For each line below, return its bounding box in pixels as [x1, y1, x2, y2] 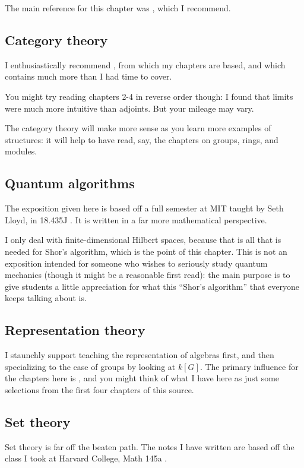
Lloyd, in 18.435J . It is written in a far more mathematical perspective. [5, 213, 267, 226]
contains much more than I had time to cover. [5, 70, 172, 83]
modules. [5, 145, 37, 157]
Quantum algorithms [5, 174, 135, 192]
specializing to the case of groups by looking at [5, 360, 176, 372]
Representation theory [5, 321, 145, 339]
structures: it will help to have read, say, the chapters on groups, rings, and [5, 133, 278, 146]
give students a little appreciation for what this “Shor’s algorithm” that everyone [5, 280, 299, 292]
